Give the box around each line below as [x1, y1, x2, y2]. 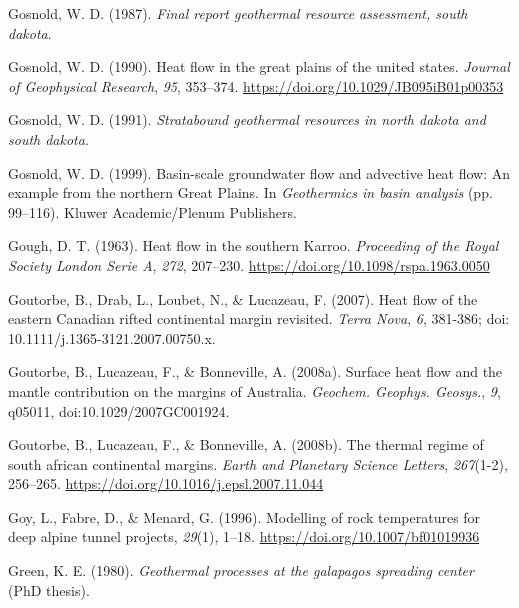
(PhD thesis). [8, 579, 90, 600]
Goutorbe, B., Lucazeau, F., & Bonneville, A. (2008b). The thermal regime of [8, 434, 484, 455]
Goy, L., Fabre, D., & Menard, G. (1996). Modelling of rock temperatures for [8, 506, 481, 527]
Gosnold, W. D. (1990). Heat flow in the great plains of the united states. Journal [8, 56, 510, 77]
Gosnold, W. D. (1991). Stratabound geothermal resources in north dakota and [8, 109, 486, 130]
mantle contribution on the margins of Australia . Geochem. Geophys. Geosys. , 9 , [8, 380, 501, 401]
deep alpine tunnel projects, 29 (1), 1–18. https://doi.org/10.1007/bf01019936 [8, 526, 480, 547]
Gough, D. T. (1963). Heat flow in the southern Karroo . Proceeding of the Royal [8, 235, 499, 256]
